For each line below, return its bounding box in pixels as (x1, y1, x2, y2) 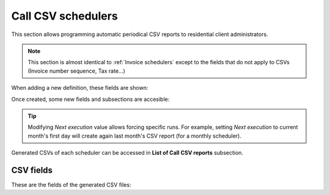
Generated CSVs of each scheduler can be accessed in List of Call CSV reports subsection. (11, 149, 244, 156)
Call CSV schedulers (11, 9, 119, 23)
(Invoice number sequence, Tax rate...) (28, 67, 125, 75)
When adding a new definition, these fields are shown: (11, 84, 148, 92)
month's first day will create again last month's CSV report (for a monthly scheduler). (28, 132, 241, 139)
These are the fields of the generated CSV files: (11, 181, 131, 188)
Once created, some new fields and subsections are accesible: (11, 95, 170, 103)
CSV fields (11, 165, 53, 175)
